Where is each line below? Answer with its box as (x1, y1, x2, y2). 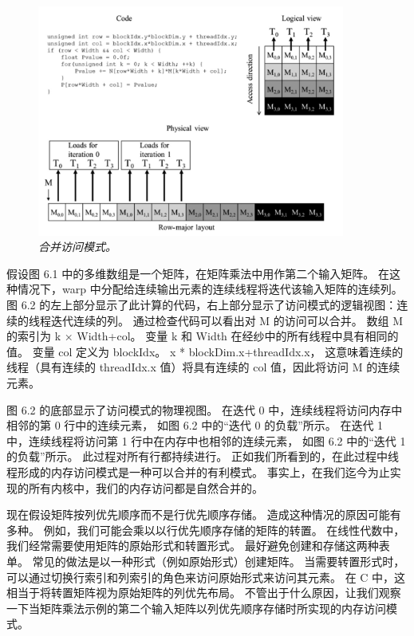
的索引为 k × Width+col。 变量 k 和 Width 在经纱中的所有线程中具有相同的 (6, 328, 399, 344)
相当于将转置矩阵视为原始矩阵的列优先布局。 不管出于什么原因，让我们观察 (6, 584, 401, 601)
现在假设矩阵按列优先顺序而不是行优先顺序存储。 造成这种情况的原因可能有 (6, 506, 401, 523)
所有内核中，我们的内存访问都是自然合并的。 (28, 479, 263, 496)
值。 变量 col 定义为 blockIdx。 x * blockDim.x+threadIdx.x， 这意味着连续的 (6, 343, 404, 359)
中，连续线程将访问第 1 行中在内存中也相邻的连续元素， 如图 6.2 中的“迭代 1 (6, 432, 406, 449)
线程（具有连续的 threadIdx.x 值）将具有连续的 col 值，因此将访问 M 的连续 (6, 359, 400, 375)
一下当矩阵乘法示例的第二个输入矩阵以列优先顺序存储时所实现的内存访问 (6, 599, 386, 616)
